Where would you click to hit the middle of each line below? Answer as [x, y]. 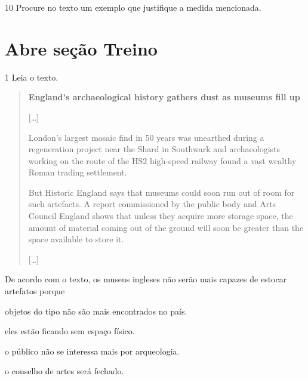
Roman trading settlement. [78, 172]
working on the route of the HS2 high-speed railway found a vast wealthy [162, 160]
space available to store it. [76, 239]
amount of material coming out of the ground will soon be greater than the [166, 227]
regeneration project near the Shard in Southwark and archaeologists [154, 149]
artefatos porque [35, 291]
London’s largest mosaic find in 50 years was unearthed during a [146, 137]
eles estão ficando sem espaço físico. [70, 331]
